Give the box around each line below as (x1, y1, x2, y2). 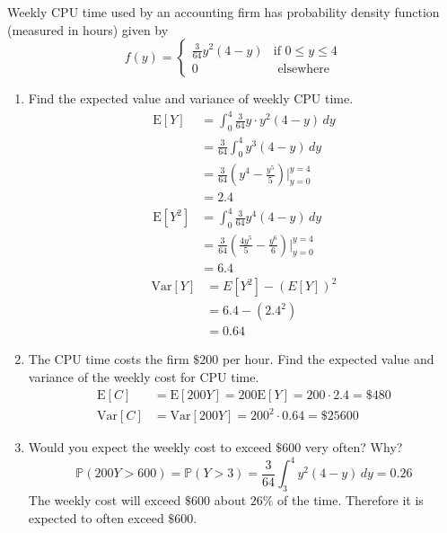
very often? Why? (304, 438, 403, 457)
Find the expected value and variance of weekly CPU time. (28, 89, 354, 108)
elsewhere (277, 63, 330, 76)
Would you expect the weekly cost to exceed (28, 438, 272, 457)
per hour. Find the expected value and (222, 350, 434, 369)
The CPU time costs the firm (28, 350, 189, 369)
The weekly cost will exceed (28, 491, 181, 510)
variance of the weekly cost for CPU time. (28, 368, 259, 386)
